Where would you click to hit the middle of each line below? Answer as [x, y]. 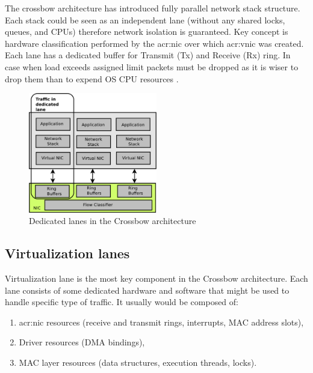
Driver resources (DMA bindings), [82, 342]
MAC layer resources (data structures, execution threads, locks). [138, 362]
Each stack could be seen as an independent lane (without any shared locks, [145, 20]
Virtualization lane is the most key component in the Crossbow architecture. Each [156, 278]
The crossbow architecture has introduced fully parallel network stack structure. [153, 8]
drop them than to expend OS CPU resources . [92, 78]
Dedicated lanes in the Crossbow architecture [113, 221]
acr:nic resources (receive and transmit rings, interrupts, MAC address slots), [161, 322]
